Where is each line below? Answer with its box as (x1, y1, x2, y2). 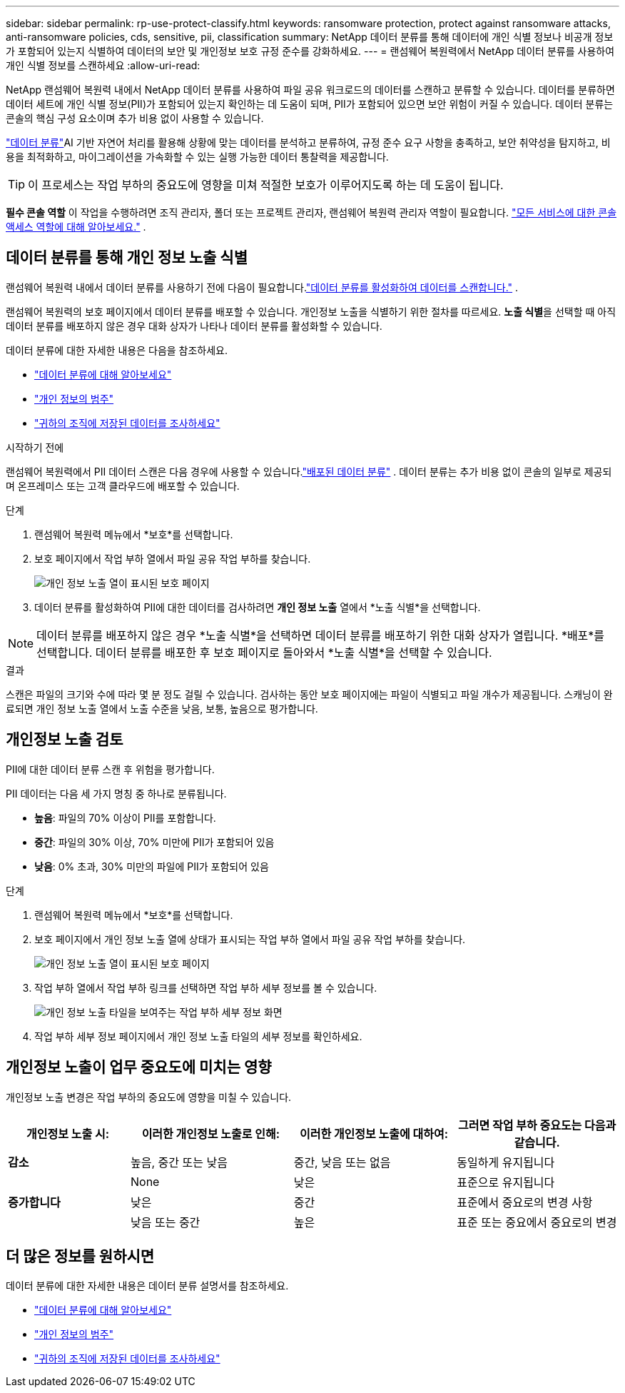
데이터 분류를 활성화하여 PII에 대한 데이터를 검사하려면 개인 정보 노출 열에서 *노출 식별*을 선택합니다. (34, 600, 481, 613)
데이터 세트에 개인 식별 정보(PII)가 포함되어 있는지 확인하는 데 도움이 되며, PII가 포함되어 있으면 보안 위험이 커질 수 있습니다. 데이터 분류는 (6, 98, 614, 110)
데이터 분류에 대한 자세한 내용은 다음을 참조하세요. (6, 343, 228, 356)
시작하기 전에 (6, 441, 64, 453)
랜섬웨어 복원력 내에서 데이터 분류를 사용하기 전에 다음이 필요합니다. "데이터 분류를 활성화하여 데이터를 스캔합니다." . (6, 281, 519, 293)
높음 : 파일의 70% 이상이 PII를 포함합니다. (34, 811, 216, 824)
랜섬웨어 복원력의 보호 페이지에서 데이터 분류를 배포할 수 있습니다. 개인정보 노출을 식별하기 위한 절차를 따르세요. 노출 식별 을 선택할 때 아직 (6, 305, 616, 318)
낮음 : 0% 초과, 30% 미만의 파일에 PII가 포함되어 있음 (34, 860, 269, 872)
